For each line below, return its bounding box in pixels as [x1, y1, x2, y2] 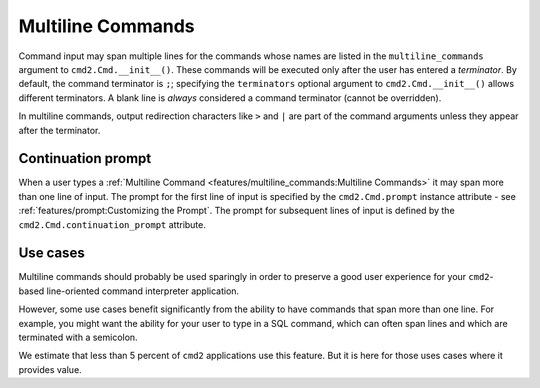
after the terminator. [18, 124, 101, 136]
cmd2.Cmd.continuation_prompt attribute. [18, 218, 207, 230]
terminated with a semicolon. [18, 331, 139, 344]
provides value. [18, 363, 82, 375]
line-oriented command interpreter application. [46, 285, 240, 297]
